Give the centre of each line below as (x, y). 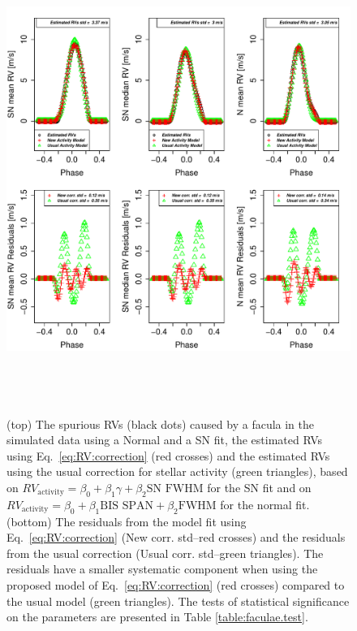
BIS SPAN (127, 506)
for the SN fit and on (259, 487)
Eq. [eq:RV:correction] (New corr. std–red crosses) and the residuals (176, 537)
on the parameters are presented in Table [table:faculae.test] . (157, 617)
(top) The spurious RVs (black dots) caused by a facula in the (161, 424)
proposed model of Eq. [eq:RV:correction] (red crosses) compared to (176, 584)
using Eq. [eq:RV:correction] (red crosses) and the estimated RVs (168, 455)
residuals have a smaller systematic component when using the (162, 569)
